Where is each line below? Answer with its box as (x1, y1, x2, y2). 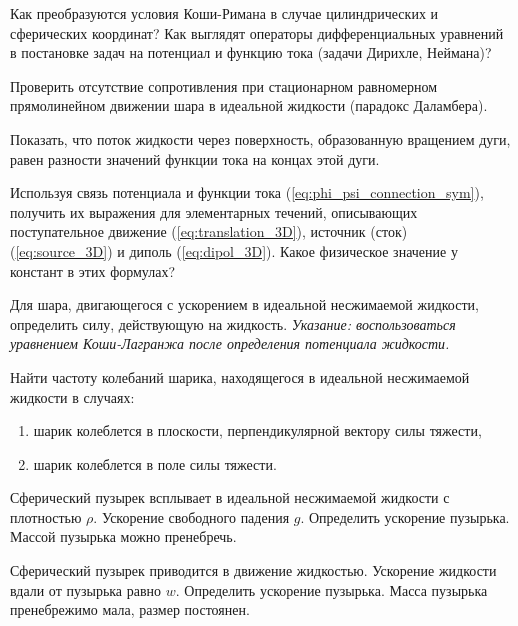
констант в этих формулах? (10, 260, 176, 281)
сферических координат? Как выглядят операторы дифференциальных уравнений (10, 22, 504, 43)
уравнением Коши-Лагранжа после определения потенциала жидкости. (10, 333, 450, 354)
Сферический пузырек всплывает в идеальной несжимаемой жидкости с (10, 487, 450, 508)
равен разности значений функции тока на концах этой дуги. (10, 148, 380, 169)
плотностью (10, 506, 82, 527)
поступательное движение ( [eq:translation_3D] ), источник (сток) (10, 221, 408, 242)
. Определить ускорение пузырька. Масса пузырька (175, 579, 488, 600)
